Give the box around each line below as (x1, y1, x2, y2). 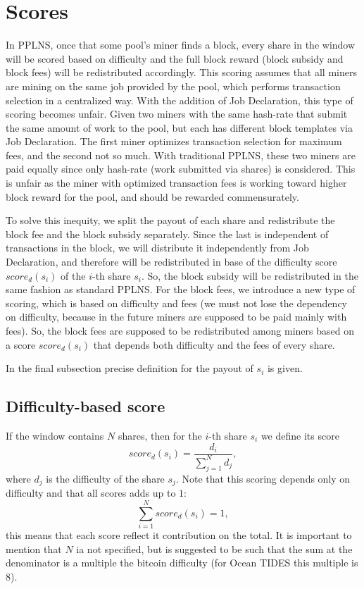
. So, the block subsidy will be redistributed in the (141, 268, 358, 283)
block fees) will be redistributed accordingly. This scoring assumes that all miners (6, 65, 357, 80)
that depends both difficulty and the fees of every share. (93, 337, 335, 352)
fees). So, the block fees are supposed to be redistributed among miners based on (6, 323, 354, 337)
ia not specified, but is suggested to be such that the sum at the (76, 541, 353, 556)
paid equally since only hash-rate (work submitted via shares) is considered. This (6, 161, 356, 176)
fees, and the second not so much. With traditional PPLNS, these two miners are (6, 147, 356, 162)
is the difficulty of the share (46, 471, 165, 485)
